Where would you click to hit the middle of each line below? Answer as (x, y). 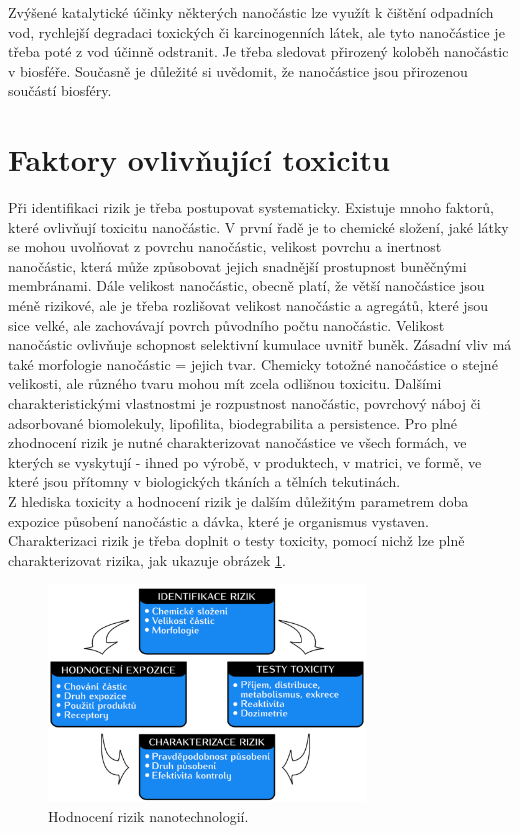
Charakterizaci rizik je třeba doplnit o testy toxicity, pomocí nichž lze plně (236, 540)
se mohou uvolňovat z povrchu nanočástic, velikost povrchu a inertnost (225, 246)
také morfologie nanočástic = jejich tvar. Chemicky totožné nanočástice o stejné (253, 363)
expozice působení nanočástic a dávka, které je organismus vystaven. (218, 520)
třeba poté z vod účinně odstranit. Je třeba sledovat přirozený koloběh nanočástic (258, 51)
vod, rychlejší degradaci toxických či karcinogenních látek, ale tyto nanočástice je (256, 31)
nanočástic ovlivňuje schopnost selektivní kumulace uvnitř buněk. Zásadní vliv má (260, 344)
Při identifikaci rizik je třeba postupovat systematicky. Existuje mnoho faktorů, (251, 207)
